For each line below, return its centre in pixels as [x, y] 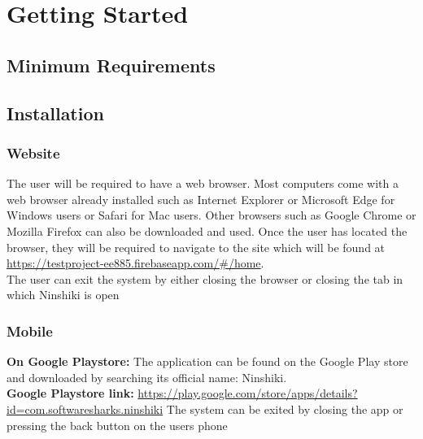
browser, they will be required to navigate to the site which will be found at [196, 247]
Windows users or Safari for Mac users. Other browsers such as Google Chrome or [211, 215]
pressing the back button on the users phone [117, 425]
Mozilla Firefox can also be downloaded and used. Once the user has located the [207, 230]
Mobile [30, 330]
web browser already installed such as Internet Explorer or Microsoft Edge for [201, 199]
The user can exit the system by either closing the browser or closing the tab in [205, 278]
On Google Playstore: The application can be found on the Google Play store [207, 361]
